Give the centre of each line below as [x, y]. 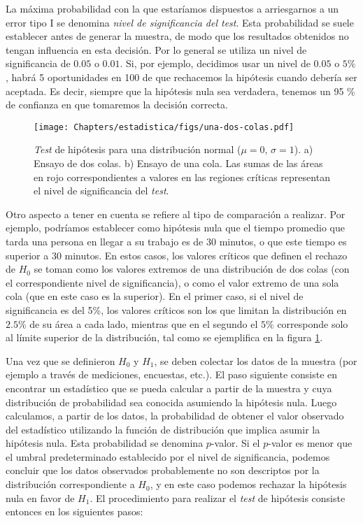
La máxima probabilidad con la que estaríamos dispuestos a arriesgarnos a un [172, 8]
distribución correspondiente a [70, 484]
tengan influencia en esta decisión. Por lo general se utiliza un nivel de [156, 49]
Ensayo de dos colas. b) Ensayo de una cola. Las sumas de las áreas [178, 163]
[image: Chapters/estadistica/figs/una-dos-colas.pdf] [164, 127]
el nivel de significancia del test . [101, 191]
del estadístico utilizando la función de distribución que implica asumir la [163, 429]
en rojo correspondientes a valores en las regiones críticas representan [182, 177]
